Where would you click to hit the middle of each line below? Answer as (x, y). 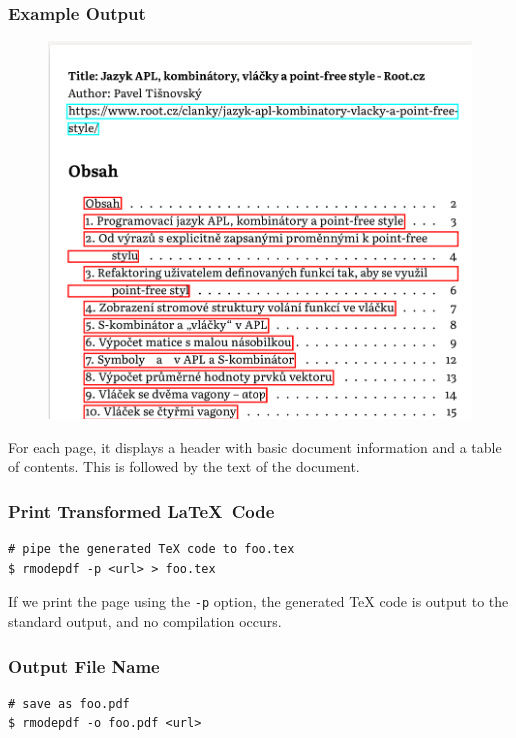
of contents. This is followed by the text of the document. (184, 466)
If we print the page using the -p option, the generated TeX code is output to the (258, 601)
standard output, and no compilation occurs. (145, 621)
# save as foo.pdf (69, 703)
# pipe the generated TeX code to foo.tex (151, 549)
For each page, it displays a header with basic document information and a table (255, 446)
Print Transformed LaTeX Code (141, 510)
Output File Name (84, 665)
